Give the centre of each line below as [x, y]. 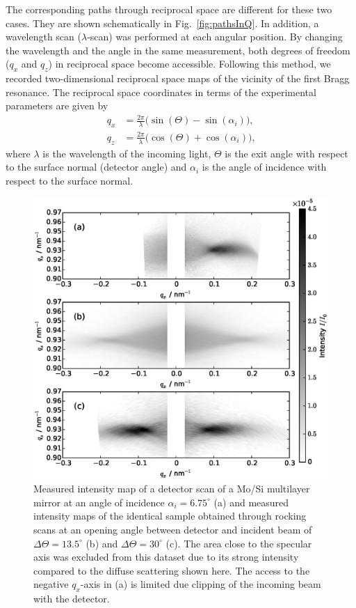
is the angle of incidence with [264, 167]
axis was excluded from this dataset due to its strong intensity [166, 557]
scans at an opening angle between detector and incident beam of [173, 529]
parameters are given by [57, 106]
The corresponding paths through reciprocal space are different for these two [169, 9]
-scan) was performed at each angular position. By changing [215, 37]
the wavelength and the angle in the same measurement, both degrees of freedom [178, 50]
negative [51, 584]
